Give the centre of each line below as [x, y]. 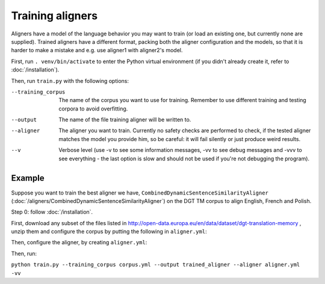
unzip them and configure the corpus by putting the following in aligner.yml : [109, 232]
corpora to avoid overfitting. [93, 109]
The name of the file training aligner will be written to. [125, 119]
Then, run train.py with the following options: [70, 80]
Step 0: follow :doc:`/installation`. [52, 212]
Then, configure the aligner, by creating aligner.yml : [79, 243]
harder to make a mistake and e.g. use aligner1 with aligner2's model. [97, 50]
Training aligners [54, 16]
